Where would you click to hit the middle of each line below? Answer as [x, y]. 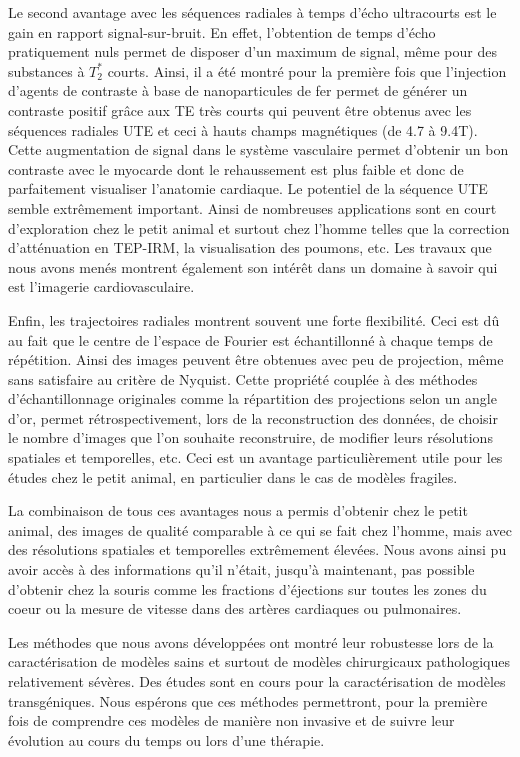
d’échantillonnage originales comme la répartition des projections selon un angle [252, 398]
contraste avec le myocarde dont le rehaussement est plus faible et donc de [236, 168]
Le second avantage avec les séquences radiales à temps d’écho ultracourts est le [252, 12]
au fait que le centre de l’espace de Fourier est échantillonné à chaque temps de [250, 339]
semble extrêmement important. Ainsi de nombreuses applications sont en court [252, 207]
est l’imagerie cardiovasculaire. [101, 286]
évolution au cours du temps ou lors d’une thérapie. [166, 739]
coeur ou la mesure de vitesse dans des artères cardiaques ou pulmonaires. [235, 608]
